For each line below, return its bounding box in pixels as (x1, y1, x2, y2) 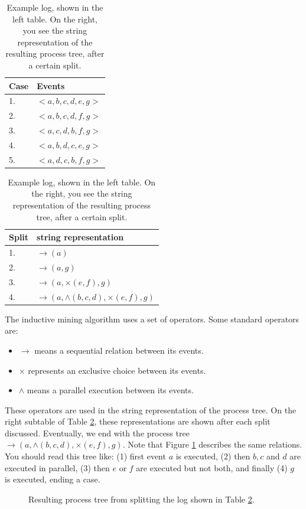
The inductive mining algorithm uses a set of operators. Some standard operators (5, 312, 300, 325)
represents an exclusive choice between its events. (28, 364, 206, 376)
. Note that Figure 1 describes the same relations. (122, 438, 302, 451)
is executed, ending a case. (5, 473, 100, 485)
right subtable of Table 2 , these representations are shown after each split (5, 415, 271, 428)
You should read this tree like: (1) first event (5, 450, 166, 462)
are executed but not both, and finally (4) (136, 461, 288, 474)
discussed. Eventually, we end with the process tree (5, 426, 190, 439)
